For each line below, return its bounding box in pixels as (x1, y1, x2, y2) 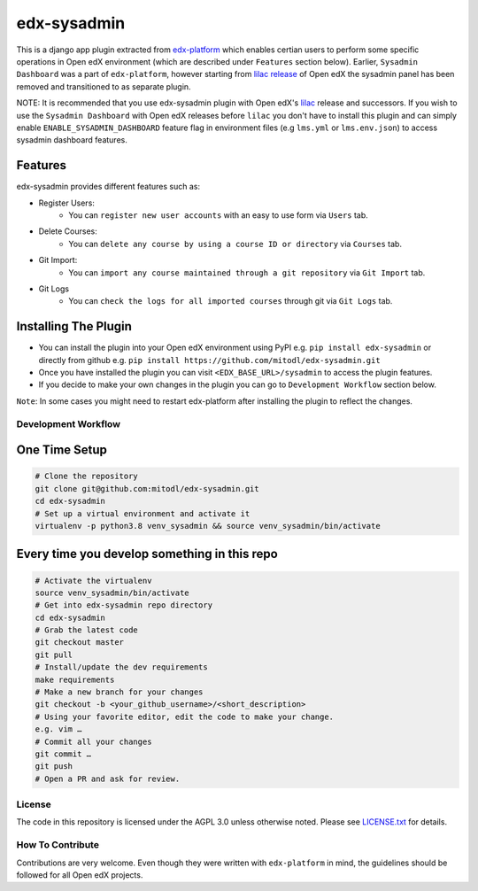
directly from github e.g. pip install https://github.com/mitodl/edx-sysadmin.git (38, 354, 381, 365)
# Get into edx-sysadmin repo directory (35, 600, 212, 610)
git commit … (35, 748, 92, 759)
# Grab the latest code (35, 625, 139, 635)
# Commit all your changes (35, 736, 152, 747)
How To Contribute (16, 839, 99, 851)
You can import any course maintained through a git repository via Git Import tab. (68, 267, 426, 278)
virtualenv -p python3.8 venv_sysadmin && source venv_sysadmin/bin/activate (35, 521, 381, 531)
